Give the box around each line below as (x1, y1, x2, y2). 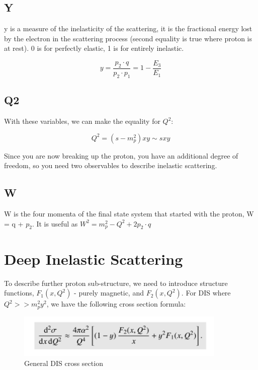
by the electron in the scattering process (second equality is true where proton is (4, 33, 252, 43)
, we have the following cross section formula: (46, 299, 186, 309)
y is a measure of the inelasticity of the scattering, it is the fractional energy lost (4, 23, 252, 34)
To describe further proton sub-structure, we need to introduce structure (4, 277, 228, 288)
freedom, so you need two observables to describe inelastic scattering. (4, 160, 217, 171)
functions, (4, 287, 34, 298)
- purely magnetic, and (74, 287, 144, 298)
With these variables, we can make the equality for (4, 116, 160, 126)
